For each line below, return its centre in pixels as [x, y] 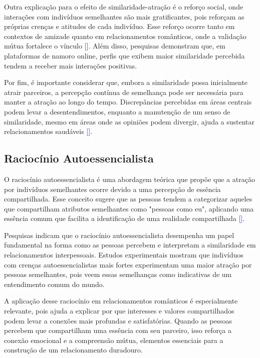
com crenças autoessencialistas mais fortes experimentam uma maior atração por [128, 264]
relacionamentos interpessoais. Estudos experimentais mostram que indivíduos [124, 255]
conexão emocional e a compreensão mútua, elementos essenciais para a [114, 340]
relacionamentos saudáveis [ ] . [48, 131]
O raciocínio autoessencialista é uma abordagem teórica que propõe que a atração [129, 179]
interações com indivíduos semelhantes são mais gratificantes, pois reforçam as [124, 16]
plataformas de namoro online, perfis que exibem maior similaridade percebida [124, 55]
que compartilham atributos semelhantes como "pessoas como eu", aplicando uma [129, 208]
